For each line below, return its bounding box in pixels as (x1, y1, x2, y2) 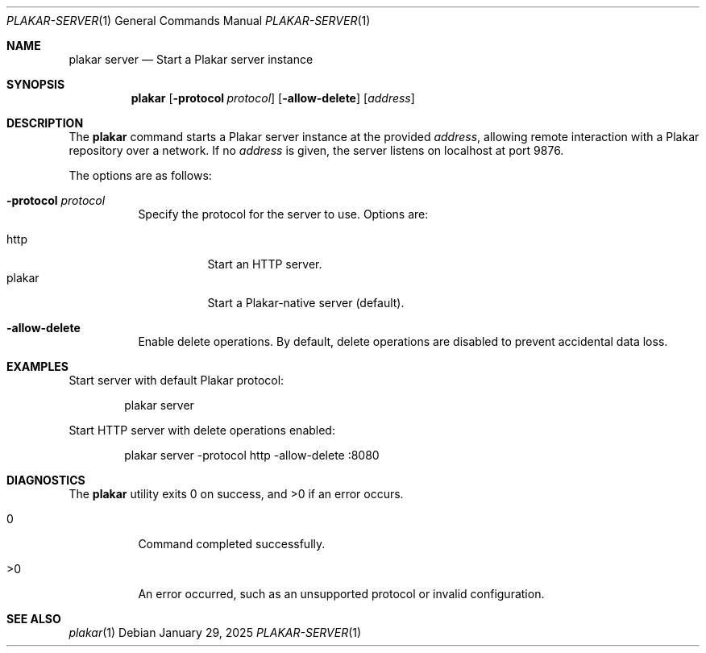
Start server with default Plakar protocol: (69, 373, 284, 387)
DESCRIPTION (6, 116, 84, 130)
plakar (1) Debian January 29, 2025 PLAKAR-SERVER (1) (69, 626, 362, 639)
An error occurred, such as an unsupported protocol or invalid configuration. (138, 587, 545, 601)
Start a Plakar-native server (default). (207, 296, 405, 310)
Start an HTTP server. (207, 257, 322, 271)
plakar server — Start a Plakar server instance (69, 52, 314, 66)
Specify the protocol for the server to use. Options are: (138, 207, 429, 221)
